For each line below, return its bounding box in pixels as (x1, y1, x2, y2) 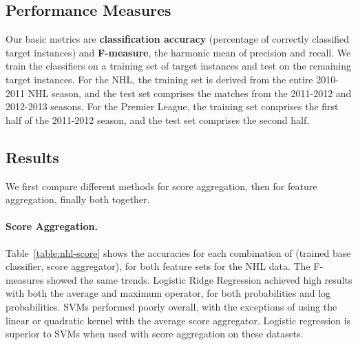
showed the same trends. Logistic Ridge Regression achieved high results (47, 272, 352, 286)
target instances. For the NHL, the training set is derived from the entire (6, 72, 313, 86)
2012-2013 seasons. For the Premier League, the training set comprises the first (6, 99, 339, 114)
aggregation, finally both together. (6, 192, 150, 207)
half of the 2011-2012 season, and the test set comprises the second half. (6, 112, 310, 127)
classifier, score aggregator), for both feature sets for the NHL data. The (6, 259, 310, 273)
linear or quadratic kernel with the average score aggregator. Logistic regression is (6, 313, 351, 327)
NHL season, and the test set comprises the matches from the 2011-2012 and (28, 85, 352, 100)
